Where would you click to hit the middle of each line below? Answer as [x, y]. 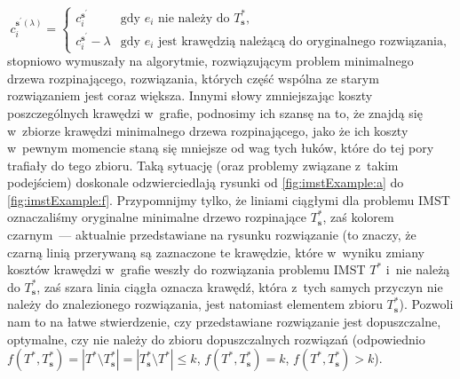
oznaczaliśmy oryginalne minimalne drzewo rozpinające [157, 217]
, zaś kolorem [358, 217]
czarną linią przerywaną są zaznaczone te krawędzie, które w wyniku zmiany [216, 252]
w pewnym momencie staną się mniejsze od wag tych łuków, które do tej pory [221, 148]
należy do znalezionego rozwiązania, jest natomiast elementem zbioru [195, 304]
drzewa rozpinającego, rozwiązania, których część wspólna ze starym [193, 78]
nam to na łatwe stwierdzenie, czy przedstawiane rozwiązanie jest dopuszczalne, [224, 322]
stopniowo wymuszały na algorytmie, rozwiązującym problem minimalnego [210, 61]
